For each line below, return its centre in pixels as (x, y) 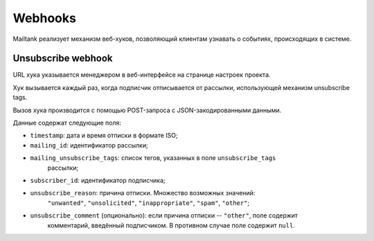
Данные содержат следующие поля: (67, 123)
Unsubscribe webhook (63, 59)
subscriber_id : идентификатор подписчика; (98, 180)
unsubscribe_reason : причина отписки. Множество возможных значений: (143, 193)
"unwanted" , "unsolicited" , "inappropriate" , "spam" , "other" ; (149, 203)
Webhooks (44, 18)
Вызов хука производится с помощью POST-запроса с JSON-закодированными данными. (147, 110)
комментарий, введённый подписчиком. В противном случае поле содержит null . (171, 225)
